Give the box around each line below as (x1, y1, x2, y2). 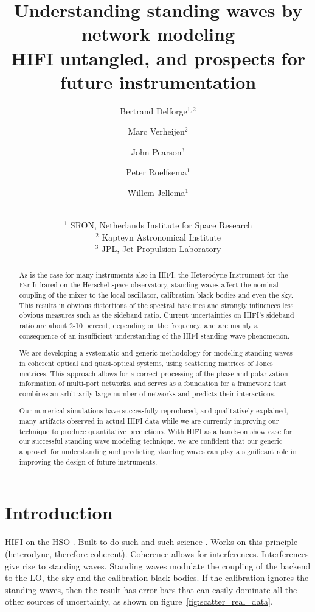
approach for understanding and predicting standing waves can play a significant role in (19, 446, 297, 457)
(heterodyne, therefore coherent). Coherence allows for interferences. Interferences (5, 547, 309, 560)
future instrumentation (60, 69, 257, 94)
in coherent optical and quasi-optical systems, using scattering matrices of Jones (19, 357, 273, 368)
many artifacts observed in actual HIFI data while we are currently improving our (19, 416, 279, 426)
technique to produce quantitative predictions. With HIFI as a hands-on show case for (19, 426, 292, 436)
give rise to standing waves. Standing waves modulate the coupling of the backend (5, 559, 311, 572)
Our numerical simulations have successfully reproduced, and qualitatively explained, (19, 406, 288, 416)
